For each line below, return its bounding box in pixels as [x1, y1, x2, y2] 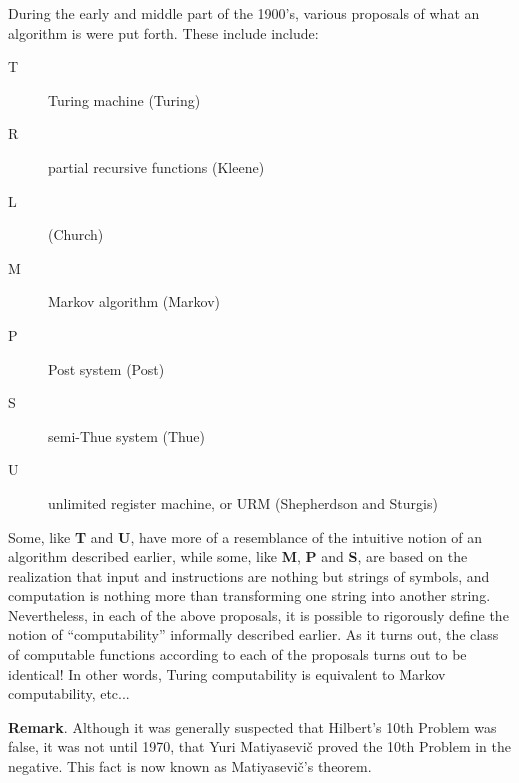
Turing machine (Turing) [48, 89, 201, 110]
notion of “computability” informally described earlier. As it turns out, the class [8, 624, 499, 645]
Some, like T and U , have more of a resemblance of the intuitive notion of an [8, 526, 483, 547]
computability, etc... [8, 683, 130, 704]
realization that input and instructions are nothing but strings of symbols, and [8, 565, 490, 586]
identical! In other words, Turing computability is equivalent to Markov [8, 663, 446, 684]
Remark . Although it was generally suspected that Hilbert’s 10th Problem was [8, 716, 497, 737]
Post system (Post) [48, 358, 165, 379]
